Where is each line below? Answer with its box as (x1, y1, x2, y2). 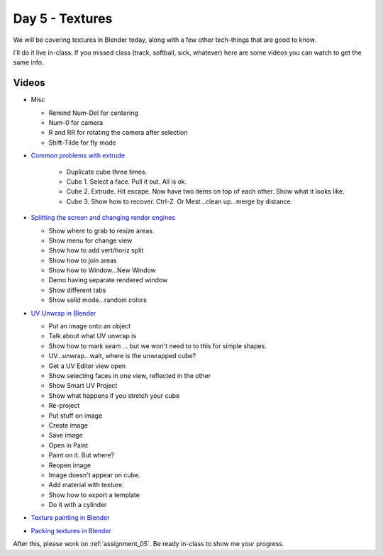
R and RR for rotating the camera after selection (48, 128, 188, 137)
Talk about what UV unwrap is (48, 332, 137, 340)
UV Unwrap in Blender (30, 308, 96, 317)
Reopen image (48, 461, 91, 469)
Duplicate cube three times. (66, 167, 148, 176)
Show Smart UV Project (48, 382, 118, 390)
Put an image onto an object (48, 322, 131, 330)
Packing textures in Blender (30, 526, 111, 535)
